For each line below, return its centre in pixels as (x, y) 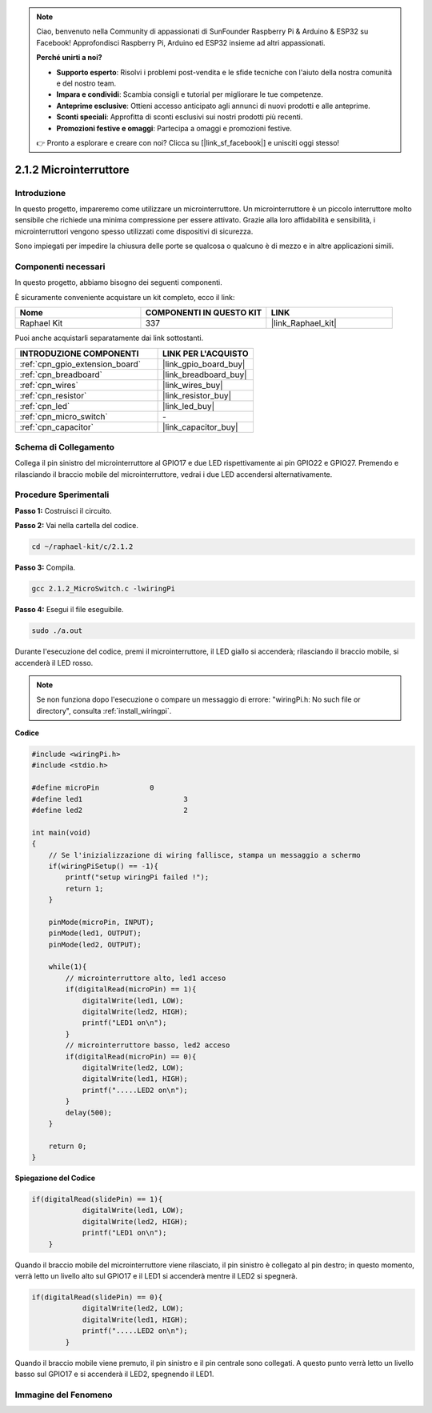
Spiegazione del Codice (55, 1178)
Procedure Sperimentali (62, 494)
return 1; (84, 889)
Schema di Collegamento (65, 446)
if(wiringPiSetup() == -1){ (104, 866)
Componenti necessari (60, 266)
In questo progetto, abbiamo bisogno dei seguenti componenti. (119, 282)
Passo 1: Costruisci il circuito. (63, 510)
